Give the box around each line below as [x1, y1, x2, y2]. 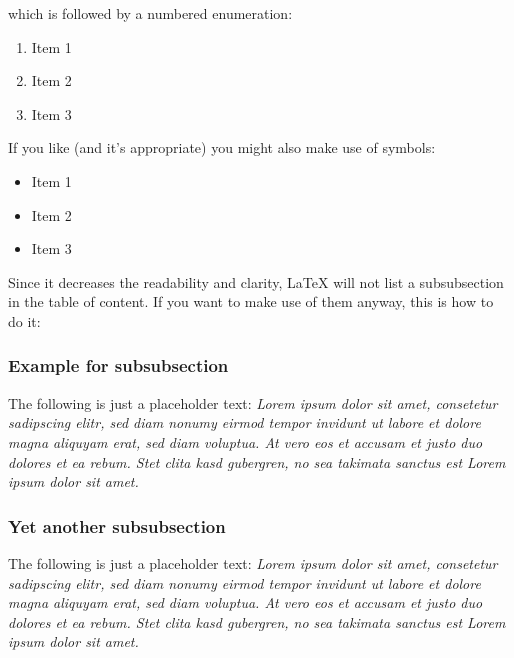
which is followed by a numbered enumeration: [8, 3, 293, 23]
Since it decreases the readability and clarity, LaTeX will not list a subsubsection [8, 271, 504, 292]
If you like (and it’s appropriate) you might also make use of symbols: [8, 137, 436, 158]
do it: [8, 310, 41, 331]
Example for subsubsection [8, 353, 229, 378]
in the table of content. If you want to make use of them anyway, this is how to [8, 291, 494, 312]
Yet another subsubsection [8, 513, 226, 538]
